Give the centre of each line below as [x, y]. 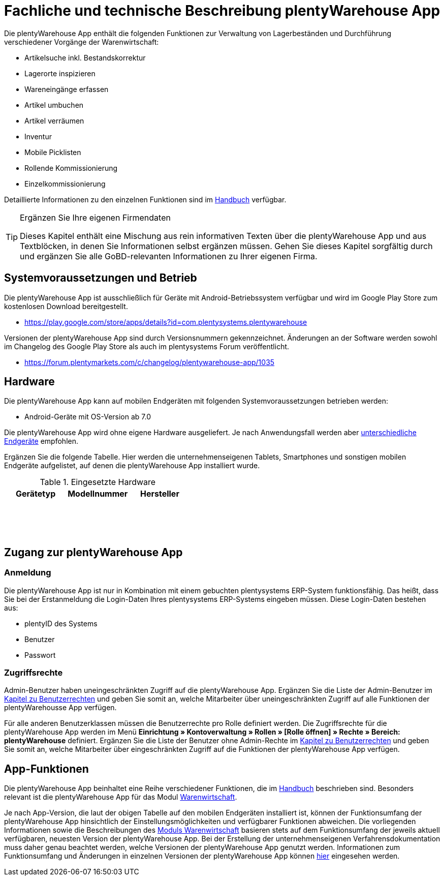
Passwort [40, 655]
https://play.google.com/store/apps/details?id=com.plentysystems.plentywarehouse [166, 322]
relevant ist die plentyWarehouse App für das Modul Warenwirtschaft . [121, 797]
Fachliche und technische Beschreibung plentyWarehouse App [222, 11]
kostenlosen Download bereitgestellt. [66, 306]
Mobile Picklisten [53, 152]
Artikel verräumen [54, 120]
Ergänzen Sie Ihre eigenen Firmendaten [95, 217]
